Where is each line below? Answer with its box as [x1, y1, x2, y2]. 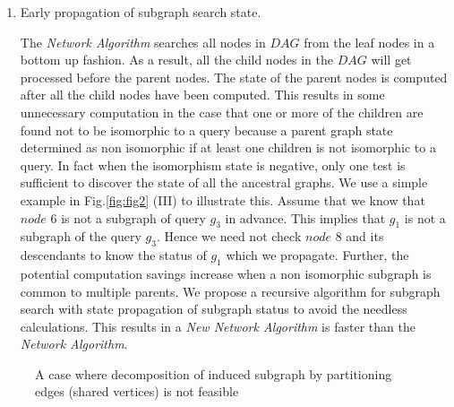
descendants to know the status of [20, 246, 207, 264]
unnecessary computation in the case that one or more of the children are [20, 102, 424, 121]
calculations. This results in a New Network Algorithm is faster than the [20, 316, 415, 335]
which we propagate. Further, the [226, 246, 409, 264]
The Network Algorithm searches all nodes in [20, 32, 266, 51]
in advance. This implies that [225, 208, 386, 227]
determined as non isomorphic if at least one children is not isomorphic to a [20, 138, 436, 157]
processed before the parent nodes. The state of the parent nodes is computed [20, 67, 448, 86]
